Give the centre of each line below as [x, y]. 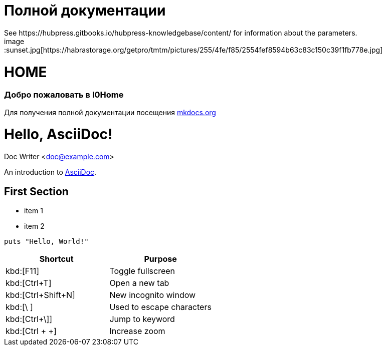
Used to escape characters [160, 307]
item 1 [34, 210]
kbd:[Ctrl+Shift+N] [40, 295]
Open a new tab [139, 283]
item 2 [34, 226]
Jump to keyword [142, 319]
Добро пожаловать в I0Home [64, 95]
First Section [36, 191]
